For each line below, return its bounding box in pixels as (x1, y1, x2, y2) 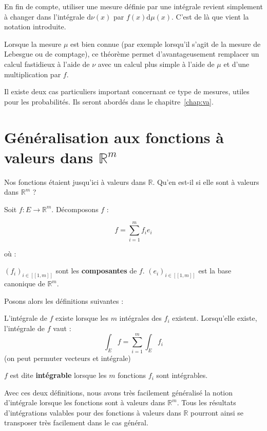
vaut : (53, 322, 71, 333)
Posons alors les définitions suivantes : (4, 295, 124, 306)
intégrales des (119, 313, 162, 323)
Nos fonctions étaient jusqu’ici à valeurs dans (4, 176, 146, 187)
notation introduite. (4, 21, 66, 32)
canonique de (4, 278, 45, 289)
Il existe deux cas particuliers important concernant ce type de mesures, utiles (4, 86, 250, 97)
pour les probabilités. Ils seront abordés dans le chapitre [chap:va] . (4, 96, 214, 107)
